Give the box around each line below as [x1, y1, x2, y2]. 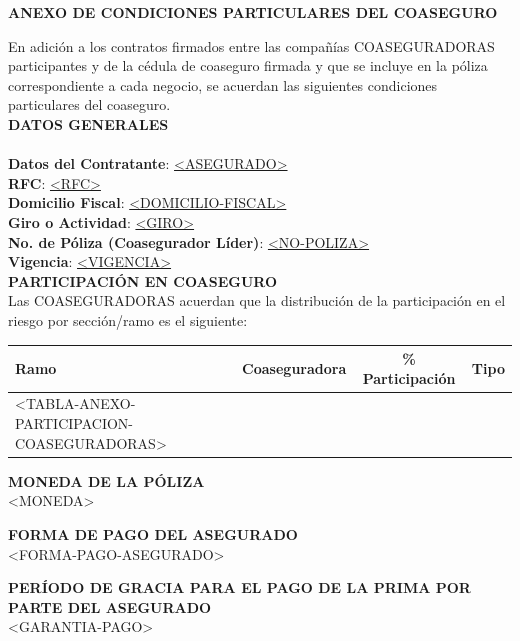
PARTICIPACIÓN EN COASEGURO [8, 270, 278, 291]
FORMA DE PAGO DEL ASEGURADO [8, 523, 298, 544]
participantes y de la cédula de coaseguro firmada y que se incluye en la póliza [8, 55, 488, 76]
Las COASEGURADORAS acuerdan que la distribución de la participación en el [8, 290, 506, 311]
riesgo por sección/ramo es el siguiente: [8, 309, 248, 330]
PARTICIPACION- [15, 413, 134, 434]
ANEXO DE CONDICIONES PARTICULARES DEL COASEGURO [8, 2, 498, 22]
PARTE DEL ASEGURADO [8, 596, 212, 617]
